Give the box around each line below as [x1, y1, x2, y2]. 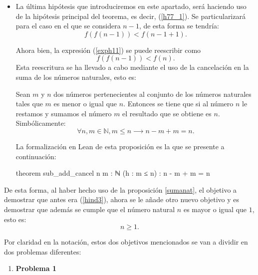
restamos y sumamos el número [15, 108, 112, 118]
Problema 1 [15, 263, 56, 274]
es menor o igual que [53, 98, 117, 109]
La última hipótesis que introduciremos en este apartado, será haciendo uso [15, 1, 247, 11]
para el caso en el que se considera [15, 20, 121, 31]
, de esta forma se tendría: [139, 20, 219, 31]
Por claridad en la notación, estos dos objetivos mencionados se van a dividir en [4, 237, 248, 247]
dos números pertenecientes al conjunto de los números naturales [53, 88, 252, 99]
